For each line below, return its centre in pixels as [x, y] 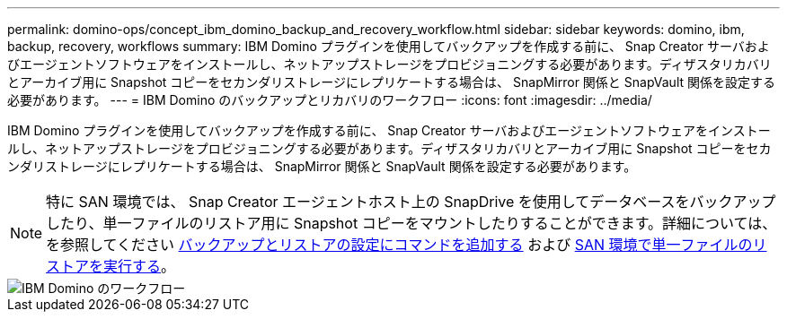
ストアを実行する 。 [111, 266]
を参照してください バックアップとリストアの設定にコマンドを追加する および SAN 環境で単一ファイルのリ [407, 245]
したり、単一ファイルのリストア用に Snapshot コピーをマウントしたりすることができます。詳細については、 [411, 223]
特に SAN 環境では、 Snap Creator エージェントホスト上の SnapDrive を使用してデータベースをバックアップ [411, 202]
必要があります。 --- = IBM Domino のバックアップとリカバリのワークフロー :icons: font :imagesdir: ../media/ [330, 100]
